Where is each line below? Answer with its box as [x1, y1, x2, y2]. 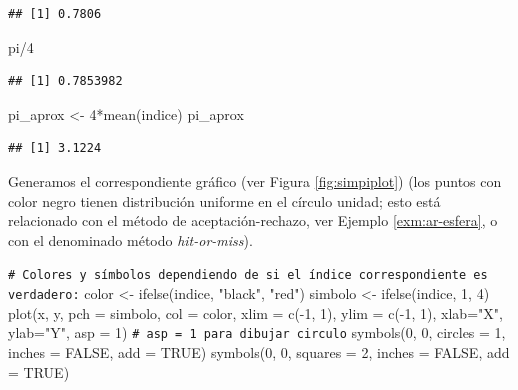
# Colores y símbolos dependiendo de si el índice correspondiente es [8, 268, 488, 283]
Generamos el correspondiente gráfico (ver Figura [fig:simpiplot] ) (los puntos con [8, 170, 502, 191]
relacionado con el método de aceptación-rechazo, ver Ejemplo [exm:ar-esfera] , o [8, 210, 498, 231]
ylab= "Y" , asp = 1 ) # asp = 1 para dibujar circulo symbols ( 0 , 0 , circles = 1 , [8, 322, 506, 343]
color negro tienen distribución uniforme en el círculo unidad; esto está [8, 190, 441, 211]
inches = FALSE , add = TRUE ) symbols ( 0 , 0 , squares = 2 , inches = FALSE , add [8, 341, 510, 362]
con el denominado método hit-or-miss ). [8, 229, 253, 250]
